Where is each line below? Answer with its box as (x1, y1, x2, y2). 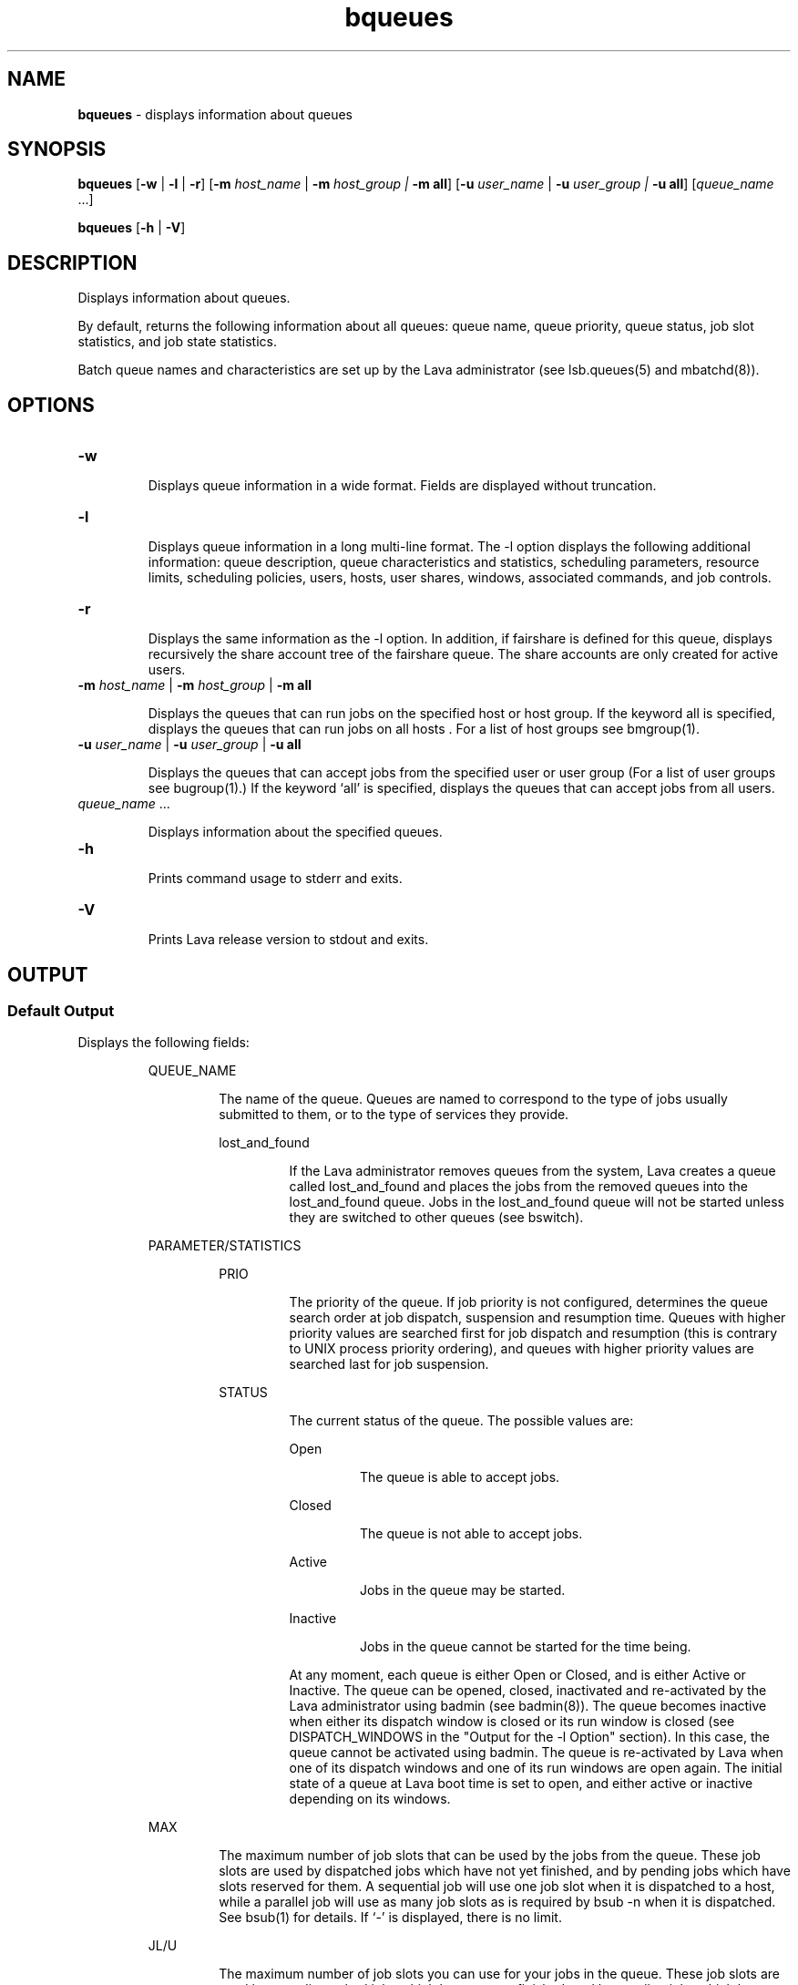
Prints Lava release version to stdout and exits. (148, 931, 429, 948)
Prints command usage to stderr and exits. (148, 870, 403, 887)
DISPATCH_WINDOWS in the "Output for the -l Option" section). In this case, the (289, 1729, 770, 1745)
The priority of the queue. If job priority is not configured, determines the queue (289, 1294, 768, 1311)
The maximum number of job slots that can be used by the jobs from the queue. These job (219, 1847, 761, 1864)
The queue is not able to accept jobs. (360, 1526, 583, 1542)
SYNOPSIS (7, 138, 107, 161)
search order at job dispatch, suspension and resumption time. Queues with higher (289, 1310, 786, 1326)
